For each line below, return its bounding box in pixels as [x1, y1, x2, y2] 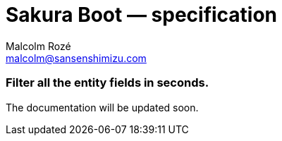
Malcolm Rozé [6, 39, 71, 52]
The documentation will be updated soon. [6, 101, 199, 114]
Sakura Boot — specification [6, 3, 278, 27]
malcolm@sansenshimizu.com [6, 51, 147, 64]
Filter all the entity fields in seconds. [6, 75, 209, 90]
